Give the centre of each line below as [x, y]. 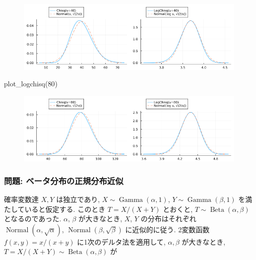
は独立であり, [78, 199]
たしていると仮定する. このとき [55, 209]
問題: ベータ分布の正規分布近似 [64, 180]
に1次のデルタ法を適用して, [121, 241]
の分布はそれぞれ [168, 219]
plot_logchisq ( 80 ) [31, 84]
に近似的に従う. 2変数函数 [167, 229]
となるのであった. [33, 219]
